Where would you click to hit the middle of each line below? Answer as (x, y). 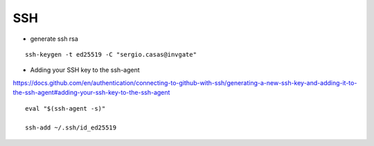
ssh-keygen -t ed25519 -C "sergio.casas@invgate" (111, 54)
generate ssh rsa (54, 39)
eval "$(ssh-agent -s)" (65, 108)
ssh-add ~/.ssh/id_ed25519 (71, 128)
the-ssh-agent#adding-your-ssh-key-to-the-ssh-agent (91, 93)
